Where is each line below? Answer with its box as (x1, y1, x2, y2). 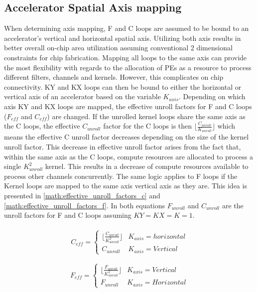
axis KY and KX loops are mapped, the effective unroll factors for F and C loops (4, 101, 252, 111)
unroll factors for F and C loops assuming (4, 210, 131, 220)
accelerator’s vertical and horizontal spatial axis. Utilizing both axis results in (4, 32, 241, 43)
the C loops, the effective (4, 121, 80, 131)
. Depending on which (179, 91, 246, 102)
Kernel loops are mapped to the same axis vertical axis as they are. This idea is (4, 180, 247, 191)
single (4, 161, 21, 171)
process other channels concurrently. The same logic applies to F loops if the (4, 170, 238, 181)
